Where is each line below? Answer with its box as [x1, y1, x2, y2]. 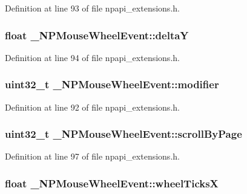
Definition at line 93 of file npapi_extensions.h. [5, 2, 180, 14]
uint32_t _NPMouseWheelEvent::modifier [5, 77, 219, 92]
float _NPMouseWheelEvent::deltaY [5, 27, 189, 42]
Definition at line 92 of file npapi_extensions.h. [5, 100, 180, 113]
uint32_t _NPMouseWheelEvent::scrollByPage [5, 126, 242, 141]
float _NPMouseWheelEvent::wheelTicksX [5, 175, 219, 190]
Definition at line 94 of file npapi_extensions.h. [5, 51, 180, 63]
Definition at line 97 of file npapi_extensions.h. [5, 150, 180, 163]
